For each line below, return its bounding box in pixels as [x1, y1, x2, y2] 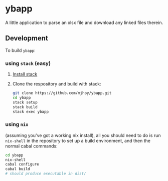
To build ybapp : [5, 47, 36, 53]
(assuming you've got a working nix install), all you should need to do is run [5, 132, 161, 138]
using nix [5, 121, 29, 128]
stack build [12, 104, 38, 109]
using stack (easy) [5, 59, 51, 66]
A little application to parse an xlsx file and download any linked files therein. [5, 19, 163, 25]
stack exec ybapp [12, 109, 49, 114]
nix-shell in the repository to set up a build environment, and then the [5, 137, 150, 143]
